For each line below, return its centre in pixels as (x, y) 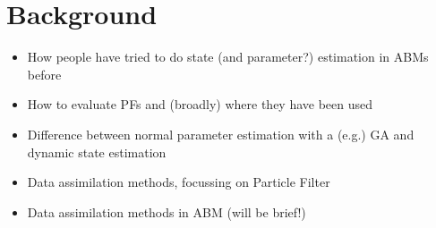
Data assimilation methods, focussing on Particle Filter (179, 182)
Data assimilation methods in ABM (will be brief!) (167, 211)
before (44, 74)
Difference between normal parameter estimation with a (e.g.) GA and (221, 134)
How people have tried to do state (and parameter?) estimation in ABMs (228, 57)
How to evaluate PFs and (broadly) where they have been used (200, 104)
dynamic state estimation (97, 152)
